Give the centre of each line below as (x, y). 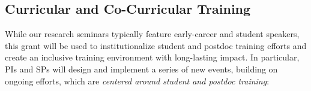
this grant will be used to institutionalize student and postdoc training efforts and (156, 45)
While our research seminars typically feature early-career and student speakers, (152, 34)
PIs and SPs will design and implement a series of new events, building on (141, 69)
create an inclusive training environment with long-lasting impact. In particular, (152, 57)
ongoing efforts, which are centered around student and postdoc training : (137, 81)
